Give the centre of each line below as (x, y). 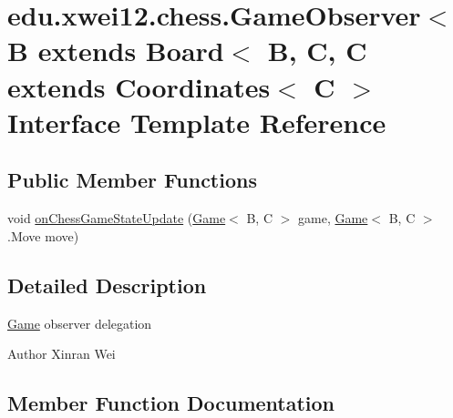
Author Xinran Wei (62, 354)
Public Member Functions (132, 180)
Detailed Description (107, 285)
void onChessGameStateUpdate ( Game (117, 218)
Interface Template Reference (197, 122)
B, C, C (317, 51)
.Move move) (43, 235)
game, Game (333, 218)
